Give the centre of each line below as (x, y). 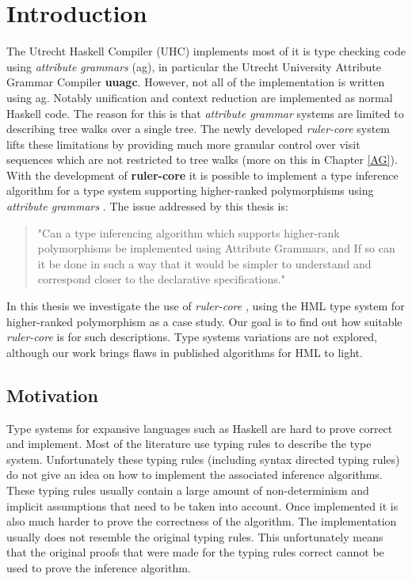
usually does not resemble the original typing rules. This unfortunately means (195, 536)
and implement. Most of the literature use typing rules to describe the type (189, 444)
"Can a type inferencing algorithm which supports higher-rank (189, 232)
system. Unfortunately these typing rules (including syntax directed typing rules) (203, 459)
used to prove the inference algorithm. (99, 567)
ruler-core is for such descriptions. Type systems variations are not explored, (192, 337)
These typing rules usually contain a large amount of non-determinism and (188, 490)
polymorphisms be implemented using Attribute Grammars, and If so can (216, 248)
